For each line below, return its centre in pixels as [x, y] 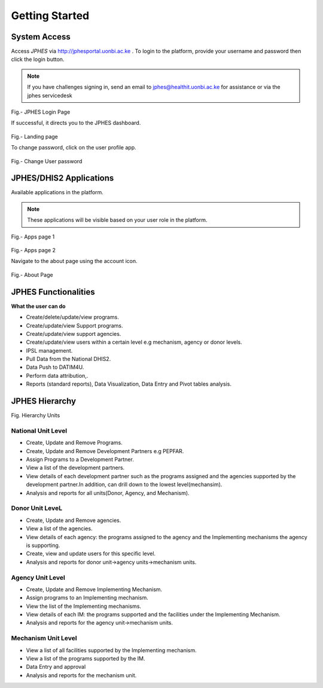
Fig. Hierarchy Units [36, 415]
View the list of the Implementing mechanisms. [84, 606]
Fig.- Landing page [34, 136]
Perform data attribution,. [57, 375]
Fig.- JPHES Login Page [41, 112]
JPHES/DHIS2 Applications [63, 178]
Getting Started [50, 16]
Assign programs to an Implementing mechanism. [87, 598]
